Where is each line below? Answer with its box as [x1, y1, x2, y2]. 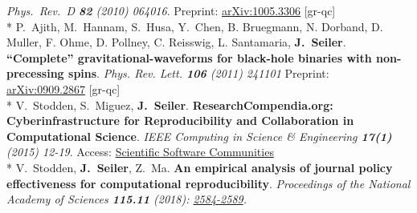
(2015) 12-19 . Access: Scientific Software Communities [6, 143, 274, 160]
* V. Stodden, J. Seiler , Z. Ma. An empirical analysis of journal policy [6, 159, 393, 175]
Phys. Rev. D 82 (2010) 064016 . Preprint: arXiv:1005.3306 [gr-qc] [6, 2, 336, 18]
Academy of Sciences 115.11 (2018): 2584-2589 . [6, 191, 247, 207]
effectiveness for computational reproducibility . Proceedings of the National [6, 175, 411, 191]
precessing [6, 65, 64, 82]
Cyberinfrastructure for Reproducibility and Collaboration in [6, 112, 354, 129]
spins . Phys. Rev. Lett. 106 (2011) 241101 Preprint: [68, 65, 329, 82]
